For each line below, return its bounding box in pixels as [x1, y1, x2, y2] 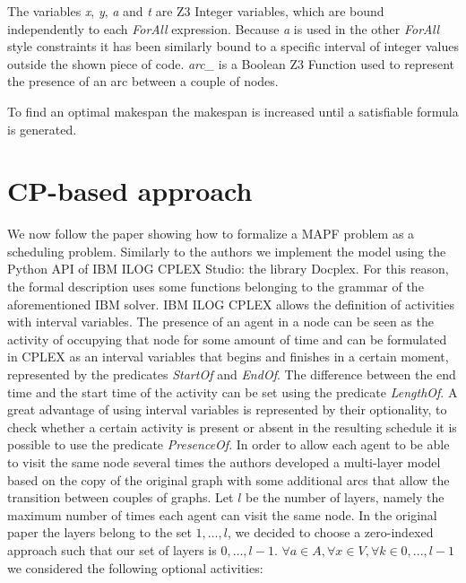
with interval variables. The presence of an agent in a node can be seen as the [7, 312, 434, 331]
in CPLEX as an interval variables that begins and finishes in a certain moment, [7, 347, 449, 366]
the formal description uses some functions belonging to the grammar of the [7, 277, 424, 296]
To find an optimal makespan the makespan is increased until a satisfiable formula [7, 101, 459, 120]
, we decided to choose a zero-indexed [227, 523, 434, 542]
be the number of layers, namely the [246, 488, 444, 507]
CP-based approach [7, 172, 253, 209]
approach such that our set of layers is [7, 540, 217, 559]
